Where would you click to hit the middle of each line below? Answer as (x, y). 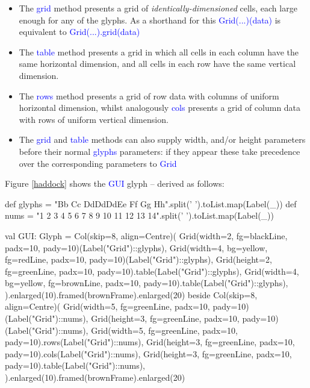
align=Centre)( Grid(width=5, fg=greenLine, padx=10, (107, 306)
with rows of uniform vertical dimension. (94, 119)
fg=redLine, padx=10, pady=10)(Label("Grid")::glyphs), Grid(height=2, (138, 259)
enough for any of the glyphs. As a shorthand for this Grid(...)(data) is (150, 20)
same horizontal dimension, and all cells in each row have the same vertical (157, 64)
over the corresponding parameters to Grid (98, 163)
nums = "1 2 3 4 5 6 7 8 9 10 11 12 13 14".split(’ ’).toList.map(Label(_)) (140, 215)
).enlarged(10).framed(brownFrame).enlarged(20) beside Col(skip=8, (131, 294)
